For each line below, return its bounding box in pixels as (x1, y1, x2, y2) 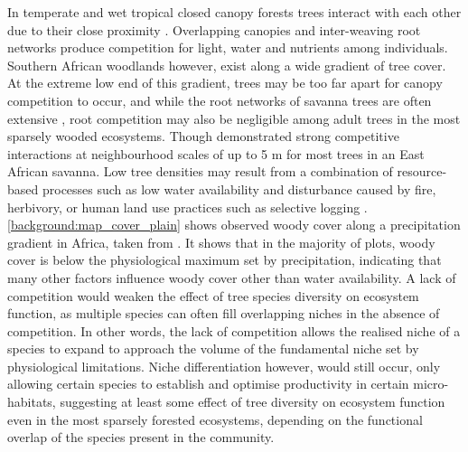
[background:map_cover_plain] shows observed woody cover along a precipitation (7, 215, 461, 234)
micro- (413, 374, 449, 393)
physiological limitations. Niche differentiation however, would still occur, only (7, 356, 441, 375)
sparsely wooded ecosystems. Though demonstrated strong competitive (7, 127, 399, 146)
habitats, (7, 392, 56, 411)
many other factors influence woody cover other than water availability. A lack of (7, 268, 456, 287)
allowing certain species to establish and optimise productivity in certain (7, 374, 409, 393)
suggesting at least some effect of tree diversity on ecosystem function (60, 392, 445, 411)
